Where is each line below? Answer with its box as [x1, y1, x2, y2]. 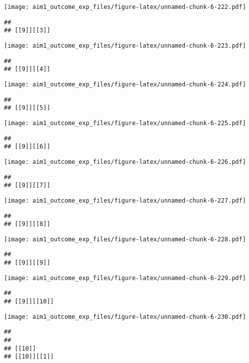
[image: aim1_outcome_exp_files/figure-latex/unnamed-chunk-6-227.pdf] [4, 197, 246, 204]
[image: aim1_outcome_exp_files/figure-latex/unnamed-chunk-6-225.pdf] [4, 119, 246, 127]
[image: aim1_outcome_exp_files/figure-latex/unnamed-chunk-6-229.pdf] [4, 274, 246, 282]
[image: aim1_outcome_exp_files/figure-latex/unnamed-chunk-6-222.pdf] [4, 3, 246, 10]
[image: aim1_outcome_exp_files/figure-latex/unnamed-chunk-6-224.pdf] [4, 80, 246, 88]
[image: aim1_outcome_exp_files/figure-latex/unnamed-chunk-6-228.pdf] [4, 235, 246, 243]
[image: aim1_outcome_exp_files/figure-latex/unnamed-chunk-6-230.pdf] [4, 313, 246, 320]
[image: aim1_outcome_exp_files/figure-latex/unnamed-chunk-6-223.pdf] [4, 42, 246, 49]
